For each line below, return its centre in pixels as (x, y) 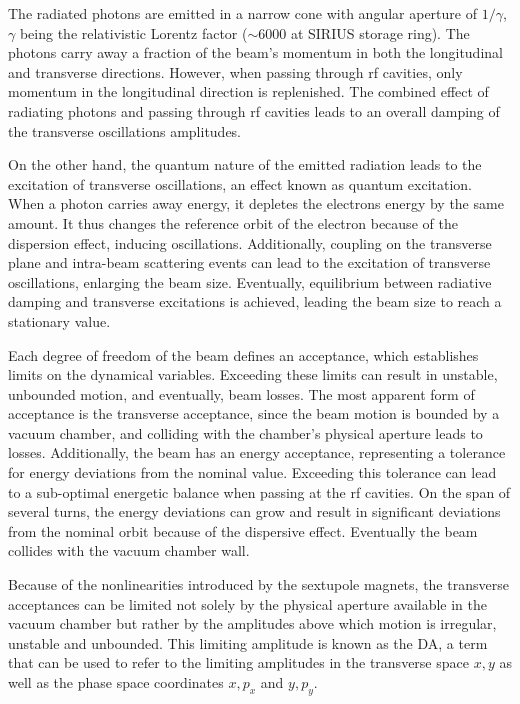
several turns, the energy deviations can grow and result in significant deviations (254, 511)
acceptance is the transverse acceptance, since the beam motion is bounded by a (254, 413)
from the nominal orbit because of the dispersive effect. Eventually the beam (243, 530)
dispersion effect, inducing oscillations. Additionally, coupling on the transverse (250, 242)
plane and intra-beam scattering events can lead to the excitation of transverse (249, 262)
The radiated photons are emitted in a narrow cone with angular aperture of (242, 13)
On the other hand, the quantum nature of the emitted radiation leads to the (245, 164)
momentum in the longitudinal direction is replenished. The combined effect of (248, 91)
